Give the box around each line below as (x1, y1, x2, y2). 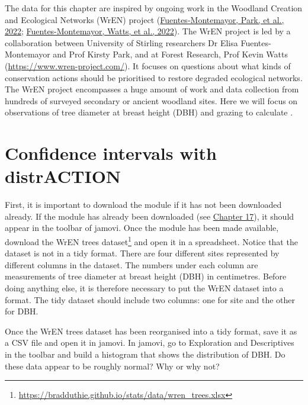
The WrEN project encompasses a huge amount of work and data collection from (5, 83, 299, 95)
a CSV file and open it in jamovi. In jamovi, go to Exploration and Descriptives (5, 336, 294, 349)
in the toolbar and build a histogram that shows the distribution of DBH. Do (5, 348, 285, 361)
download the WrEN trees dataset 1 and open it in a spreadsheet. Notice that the (5, 234, 298, 247)
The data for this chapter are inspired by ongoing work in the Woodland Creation (5, 2, 303, 14)
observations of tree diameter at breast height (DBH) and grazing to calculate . (5, 106, 293, 118)
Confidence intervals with (5, 141, 217, 165)
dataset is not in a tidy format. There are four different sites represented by (5, 247, 280, 259)
